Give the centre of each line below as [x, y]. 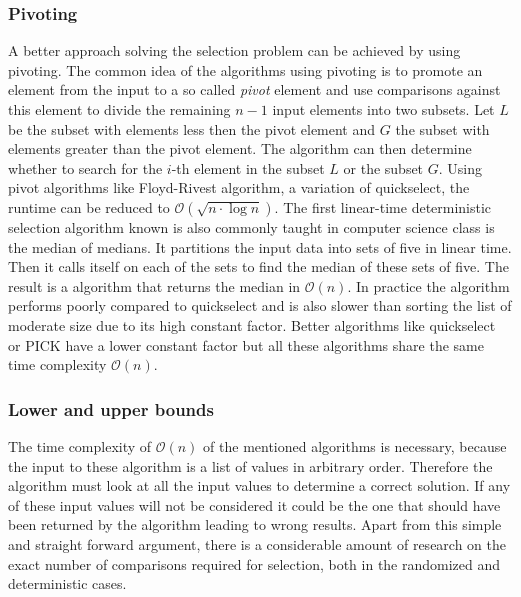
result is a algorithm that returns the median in [154, 285]
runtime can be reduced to [89, 206]
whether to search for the [85, 167]
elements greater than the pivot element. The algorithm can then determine [240, 148]
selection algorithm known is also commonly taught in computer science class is [251, 226]
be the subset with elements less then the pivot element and [192, 128]
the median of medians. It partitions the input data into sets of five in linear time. [260, 246]
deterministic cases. [67, 583]
